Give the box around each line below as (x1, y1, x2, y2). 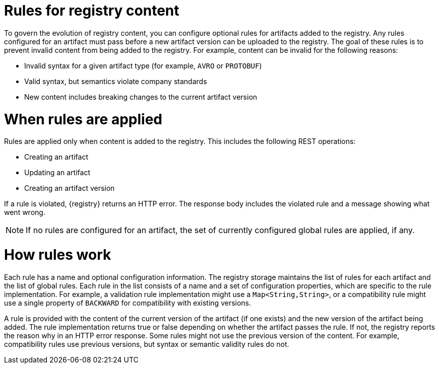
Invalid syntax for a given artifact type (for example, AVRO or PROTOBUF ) (24, 61, 262, 70)
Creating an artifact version (24, 184, 115, 193)
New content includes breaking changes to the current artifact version (24, 92, 258, 101)
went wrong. (4, 208, 45, 217)
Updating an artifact (24, 168, 90, 177)
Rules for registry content (4, 2, 179, 19)
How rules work (4, 246, 111, 263)
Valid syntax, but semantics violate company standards (24, 77, 207, 86)
